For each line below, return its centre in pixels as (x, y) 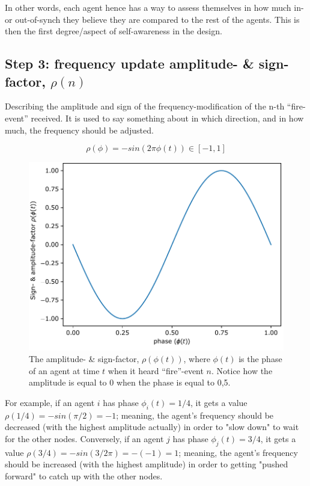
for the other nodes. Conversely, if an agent (84, 438)
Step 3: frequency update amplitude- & (129, 63)
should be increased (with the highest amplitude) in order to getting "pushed (147, 464)
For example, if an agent (50, 402)
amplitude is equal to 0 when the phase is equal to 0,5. (130, 382)
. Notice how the (242, 370)
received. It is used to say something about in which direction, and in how (167, 118)
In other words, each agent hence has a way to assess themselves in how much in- (154, 7)
